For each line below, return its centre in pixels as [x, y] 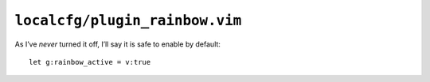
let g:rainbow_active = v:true [90, 62]
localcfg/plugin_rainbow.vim [128, 20]
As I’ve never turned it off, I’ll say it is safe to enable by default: [117, 44]
